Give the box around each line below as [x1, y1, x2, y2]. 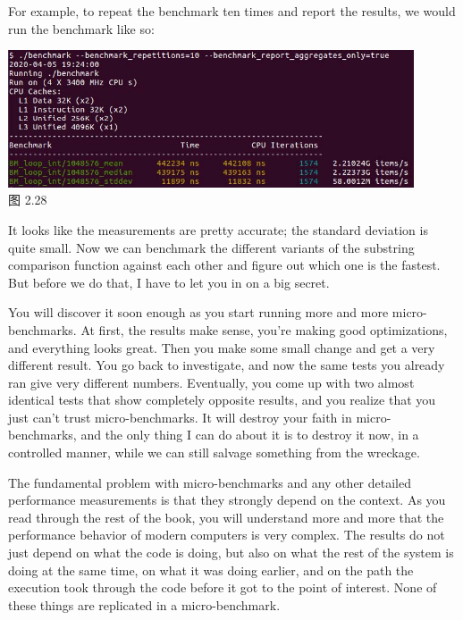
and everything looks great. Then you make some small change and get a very [8, 338, 435, 356]
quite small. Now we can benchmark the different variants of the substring [8, 238, 415, 256]
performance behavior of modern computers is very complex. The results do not [8, 525, 445, 544]
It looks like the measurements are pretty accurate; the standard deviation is [8, 220, 428, 239]
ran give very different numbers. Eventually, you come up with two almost [8, 373, 415, 391]
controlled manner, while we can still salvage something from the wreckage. [8, 443, 420, 462]
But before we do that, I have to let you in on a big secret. [8, 272, 330, 291]
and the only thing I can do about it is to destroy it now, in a [80, 425, 419, 444]
